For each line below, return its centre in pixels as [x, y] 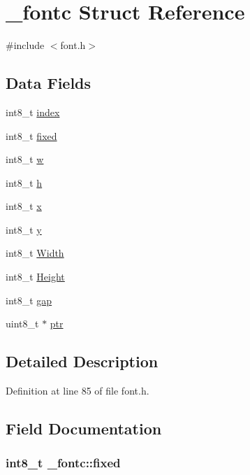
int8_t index [33, 112]
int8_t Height [35, 277]
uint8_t [22, 324]
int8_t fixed [31, 135]
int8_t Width [35, 253]
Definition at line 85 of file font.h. [78, 391]
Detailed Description [82, 361]
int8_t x [24, 206]
